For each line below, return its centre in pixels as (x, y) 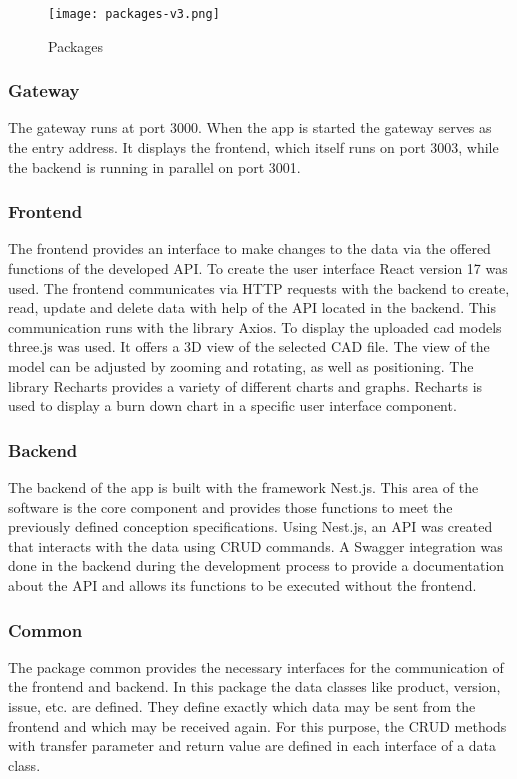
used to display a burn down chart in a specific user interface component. (232, 405)
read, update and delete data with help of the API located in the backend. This (252, 307)
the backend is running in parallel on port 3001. (154, 166)
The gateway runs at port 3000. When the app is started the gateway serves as (250, 127)
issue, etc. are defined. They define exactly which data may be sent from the (242, 706)
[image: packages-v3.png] (134, 14)
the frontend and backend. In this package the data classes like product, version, (254, 686)
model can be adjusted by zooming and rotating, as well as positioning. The (241, 366)
